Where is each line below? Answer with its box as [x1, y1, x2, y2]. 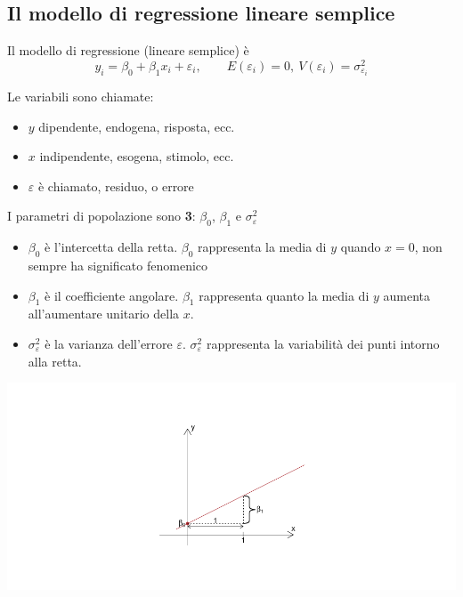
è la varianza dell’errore [45, 334, 173, 352]
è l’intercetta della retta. [45, 238, 178, 256]
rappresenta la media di [198, 238, 327, 256]
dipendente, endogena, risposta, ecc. [38, 117, 235, 135]
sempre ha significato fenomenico [28, 255, 208, 274]
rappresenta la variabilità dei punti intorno [206, 334, 440, 352]
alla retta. [28, 351, 82, 370]
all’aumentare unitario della [28, 304, 180, 323]
